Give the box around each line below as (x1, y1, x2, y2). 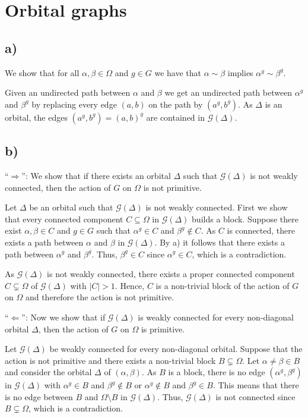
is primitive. (141, 322, 185, 335)
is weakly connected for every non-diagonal (138, 310, 294, 323)
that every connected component (5, 212, 123, 225)
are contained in (146, 111, 205, 123)
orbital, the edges (5, 111, 68, 123)
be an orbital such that (29, 201, 113, 213)
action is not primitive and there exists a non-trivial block (5, 354, 216, 366)
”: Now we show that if (21, 310, 106, 323)
